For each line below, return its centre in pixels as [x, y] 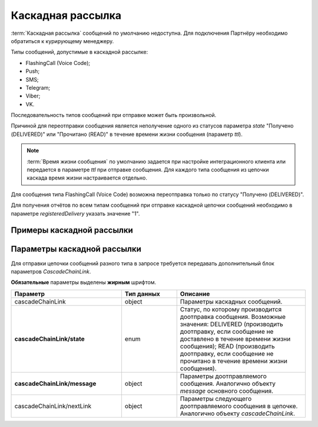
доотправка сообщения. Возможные [233, 317]
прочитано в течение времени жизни [234, 361]
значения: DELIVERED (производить [231, 324]
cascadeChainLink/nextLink [53, 406]
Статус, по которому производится [231, 309]
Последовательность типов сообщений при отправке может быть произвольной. [114, 115]
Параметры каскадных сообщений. [231, 301]
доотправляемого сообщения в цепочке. [239, 406]
